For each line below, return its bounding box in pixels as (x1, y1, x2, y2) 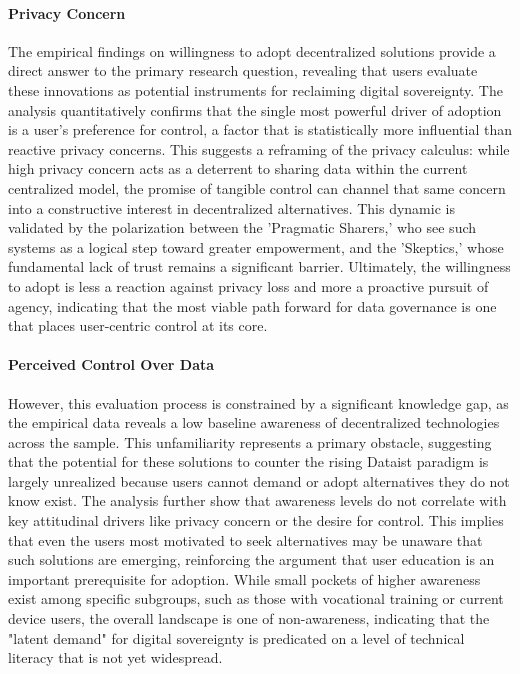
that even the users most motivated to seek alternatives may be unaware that (8, 529, 483, 550)
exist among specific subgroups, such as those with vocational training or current (8, 588, 504, 609)
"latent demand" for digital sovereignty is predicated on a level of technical (8, 627, 465, 648)
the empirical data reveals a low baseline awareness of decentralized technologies (8, 412, 500, 433)
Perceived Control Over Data (8, 354, 215, 375)
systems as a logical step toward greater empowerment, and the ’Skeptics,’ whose (8, 236, 504, 257)
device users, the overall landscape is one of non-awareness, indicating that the (8, 608, 490, 629)
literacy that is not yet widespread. (8, 647, 223, 668)
